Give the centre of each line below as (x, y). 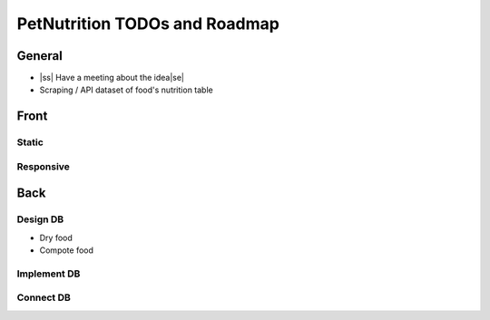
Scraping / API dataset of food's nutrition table (126, 90)
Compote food (67, 250)
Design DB (40, 219)
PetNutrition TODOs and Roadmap (148, 24)
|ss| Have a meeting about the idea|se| (112, 78)
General (40, 56)
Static (30, 142)
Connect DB (44, 297)
